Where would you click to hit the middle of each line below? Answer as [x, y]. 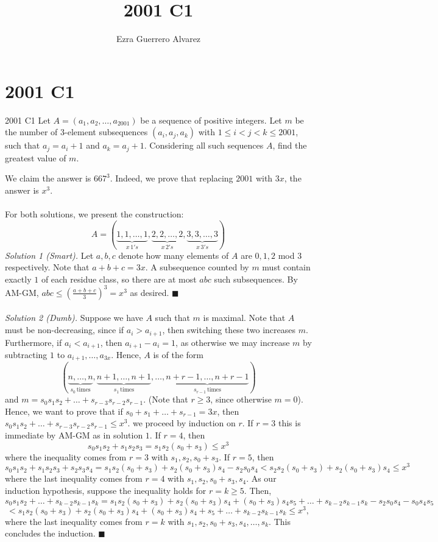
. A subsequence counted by [197, 267]
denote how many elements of [174, 255]
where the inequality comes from [66, 456]
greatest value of [36, 157]
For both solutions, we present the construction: [94, 214]
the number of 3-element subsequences [76, 132]
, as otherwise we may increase [233, 342]
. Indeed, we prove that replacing [171, 178]
